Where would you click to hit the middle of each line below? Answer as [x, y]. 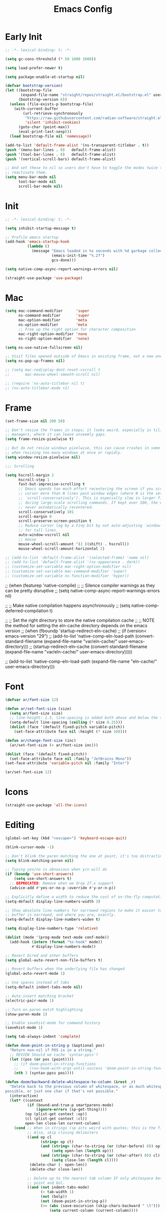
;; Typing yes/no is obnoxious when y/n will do [56, 869]
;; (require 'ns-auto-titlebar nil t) [45, 383]
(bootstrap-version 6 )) [43, 100]
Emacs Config [83, 9]
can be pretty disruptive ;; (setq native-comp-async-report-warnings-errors [83, 590]
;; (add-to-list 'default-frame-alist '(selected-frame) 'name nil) [77, 558]
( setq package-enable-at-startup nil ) [45, 77]
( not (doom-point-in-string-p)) [74, 1201]
